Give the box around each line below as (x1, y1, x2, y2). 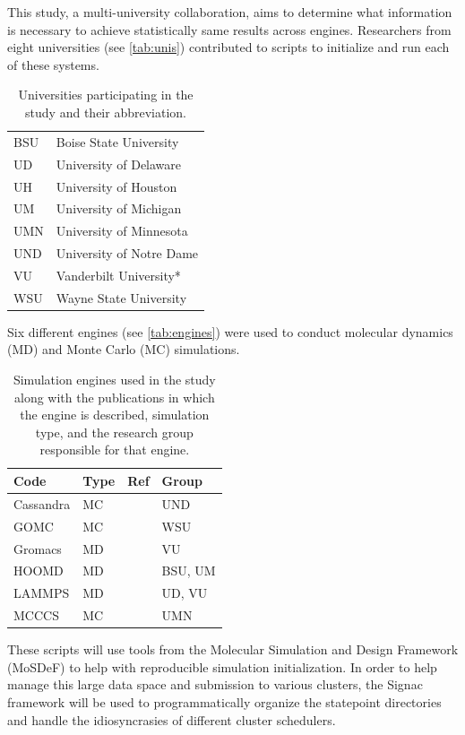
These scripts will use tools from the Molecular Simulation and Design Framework (7, 640, 459, 659)
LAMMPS (13, 584, 70, 602)
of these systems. (7, 55, 99, 73)
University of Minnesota (56, 221, 188, 240)
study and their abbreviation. (25, 102, 186, 121)
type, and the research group (35, 422, 194, 441)
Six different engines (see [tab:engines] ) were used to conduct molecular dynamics (7, 322, 453, 341)
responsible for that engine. (39, 440, 190, 459)
